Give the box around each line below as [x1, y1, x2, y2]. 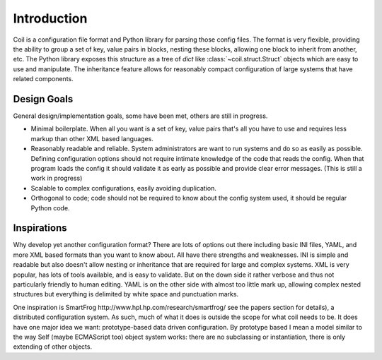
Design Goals [13, 92, 74, 105]
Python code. [30, 203, 70, 212]
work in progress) [30, 174, 83, 183]
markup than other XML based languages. [30, 134, 154, 143]
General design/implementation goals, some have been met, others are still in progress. [13, 112, 268, 120]
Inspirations [13, 222, 67, 234]
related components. [13, 75, 74, 83]
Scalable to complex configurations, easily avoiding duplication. [30, 184, 217, 192]
